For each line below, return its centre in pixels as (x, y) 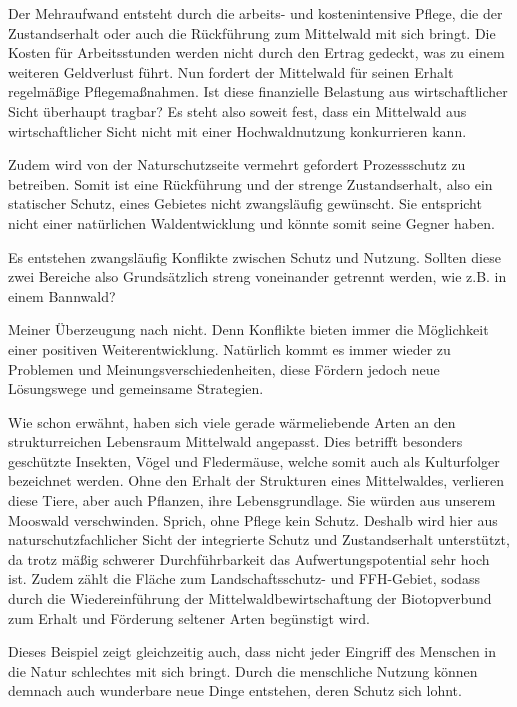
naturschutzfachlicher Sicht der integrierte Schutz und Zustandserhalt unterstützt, (259, 539)
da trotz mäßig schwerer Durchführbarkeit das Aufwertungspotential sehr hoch (249, 558)
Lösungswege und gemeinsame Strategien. (136, 388)
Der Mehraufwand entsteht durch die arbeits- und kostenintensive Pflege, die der (255, 13)
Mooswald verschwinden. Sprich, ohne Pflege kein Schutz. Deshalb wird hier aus (253, 519)
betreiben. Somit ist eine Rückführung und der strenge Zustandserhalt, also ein (250, 183)
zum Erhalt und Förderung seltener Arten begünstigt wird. (189, 617)
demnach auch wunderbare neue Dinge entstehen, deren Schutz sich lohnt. (235, 690)
